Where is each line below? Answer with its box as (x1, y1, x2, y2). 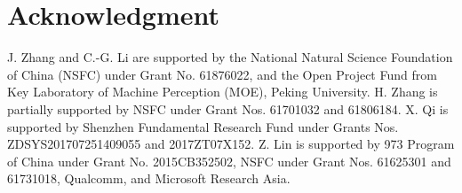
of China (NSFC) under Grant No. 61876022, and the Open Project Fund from (7, 65, 437, 83)
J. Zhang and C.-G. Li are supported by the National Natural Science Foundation (7, 48, 453, 66)
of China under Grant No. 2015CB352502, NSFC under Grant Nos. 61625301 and (7, 151, 451, 170)
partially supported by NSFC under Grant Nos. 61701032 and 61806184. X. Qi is (7, 99, 449, 118)
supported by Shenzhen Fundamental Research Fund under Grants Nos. (7, 117, 399, 135)
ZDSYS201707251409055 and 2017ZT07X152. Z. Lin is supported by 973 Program (7, 135, 455, 153)
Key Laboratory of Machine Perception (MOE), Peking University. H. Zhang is (7, 82, 438, 101)
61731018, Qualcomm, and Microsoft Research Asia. (7, 169, 291, 188)
